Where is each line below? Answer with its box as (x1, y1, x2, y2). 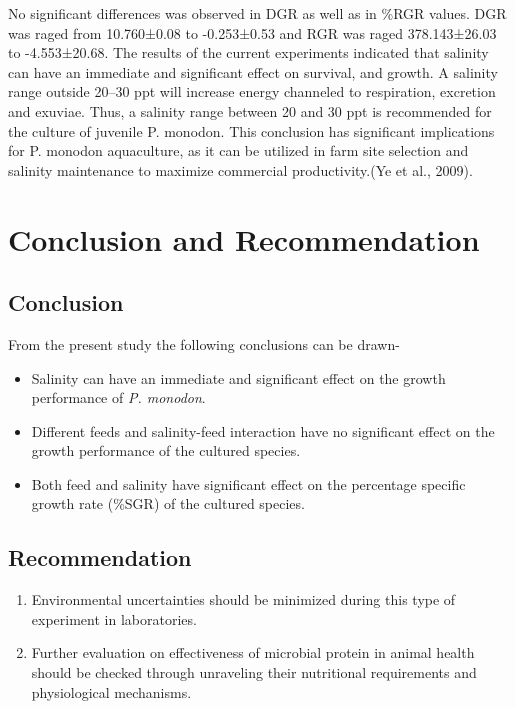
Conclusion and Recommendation (8, 218, 480, 259)
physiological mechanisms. (31, 681, 192, 702)
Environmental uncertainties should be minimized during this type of (31, 589, 456, 610)
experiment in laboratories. (31, 608, 197, 629)
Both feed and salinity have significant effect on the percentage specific (31, 473, 466, 494)
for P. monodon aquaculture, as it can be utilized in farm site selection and (8, 140, 469, 161)
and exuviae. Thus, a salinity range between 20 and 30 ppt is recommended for (8, 100, 492, 121)
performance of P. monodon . (31, 387, 206, 408)
